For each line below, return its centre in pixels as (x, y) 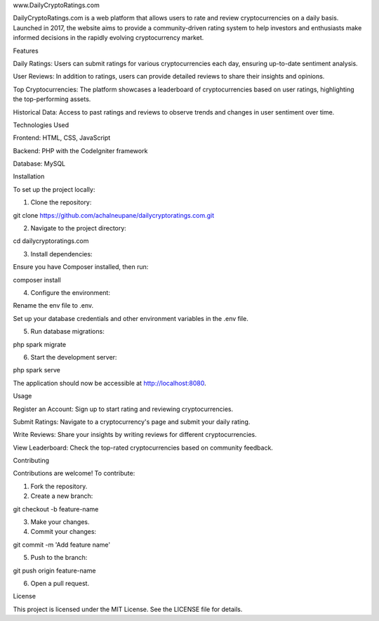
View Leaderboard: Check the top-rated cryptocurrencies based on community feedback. (143, 447)
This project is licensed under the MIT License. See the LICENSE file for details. (128, 609)
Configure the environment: (70, 292)
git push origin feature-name (54, 570)
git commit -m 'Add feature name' (62, 544)
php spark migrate (40, 344)
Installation (29, 176)
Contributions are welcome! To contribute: (74, 473)
